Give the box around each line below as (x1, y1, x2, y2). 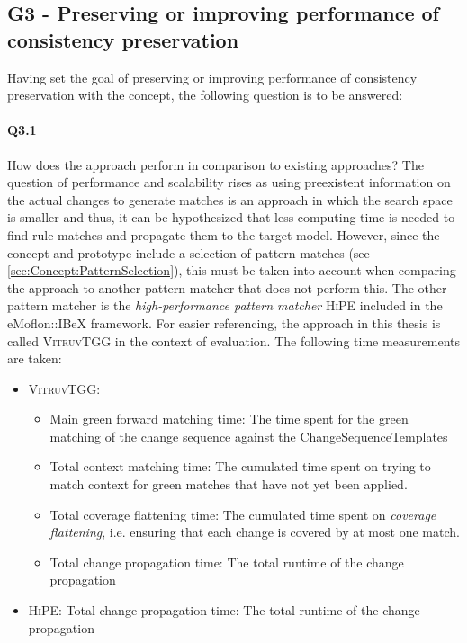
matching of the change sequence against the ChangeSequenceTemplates (49, 426, 448, 445)
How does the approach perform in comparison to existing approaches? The (7, 155, 424, 174)
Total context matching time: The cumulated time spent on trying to (49, 457, 431, 476)
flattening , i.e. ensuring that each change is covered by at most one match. (49, 522, 460, 541)
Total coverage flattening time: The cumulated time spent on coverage (49, 505, 436, 523)
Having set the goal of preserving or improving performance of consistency (7, 67, 418, 86)
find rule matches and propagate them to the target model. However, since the (7, 225, 440, 244)
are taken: (7, 349, 62, 368)
